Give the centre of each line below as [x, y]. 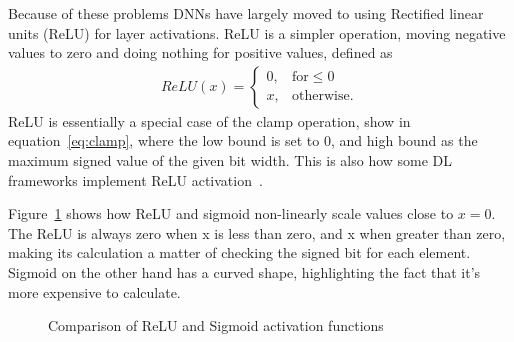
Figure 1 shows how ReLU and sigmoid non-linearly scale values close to [231, 213]
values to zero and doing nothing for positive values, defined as [200, 52]
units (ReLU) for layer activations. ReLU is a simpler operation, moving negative [257, 32]
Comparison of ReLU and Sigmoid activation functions [216, 325]
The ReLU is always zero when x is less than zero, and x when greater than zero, [257, 232]
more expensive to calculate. [94, 291]
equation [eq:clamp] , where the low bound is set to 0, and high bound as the [243, 140]
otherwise [320, 96]
